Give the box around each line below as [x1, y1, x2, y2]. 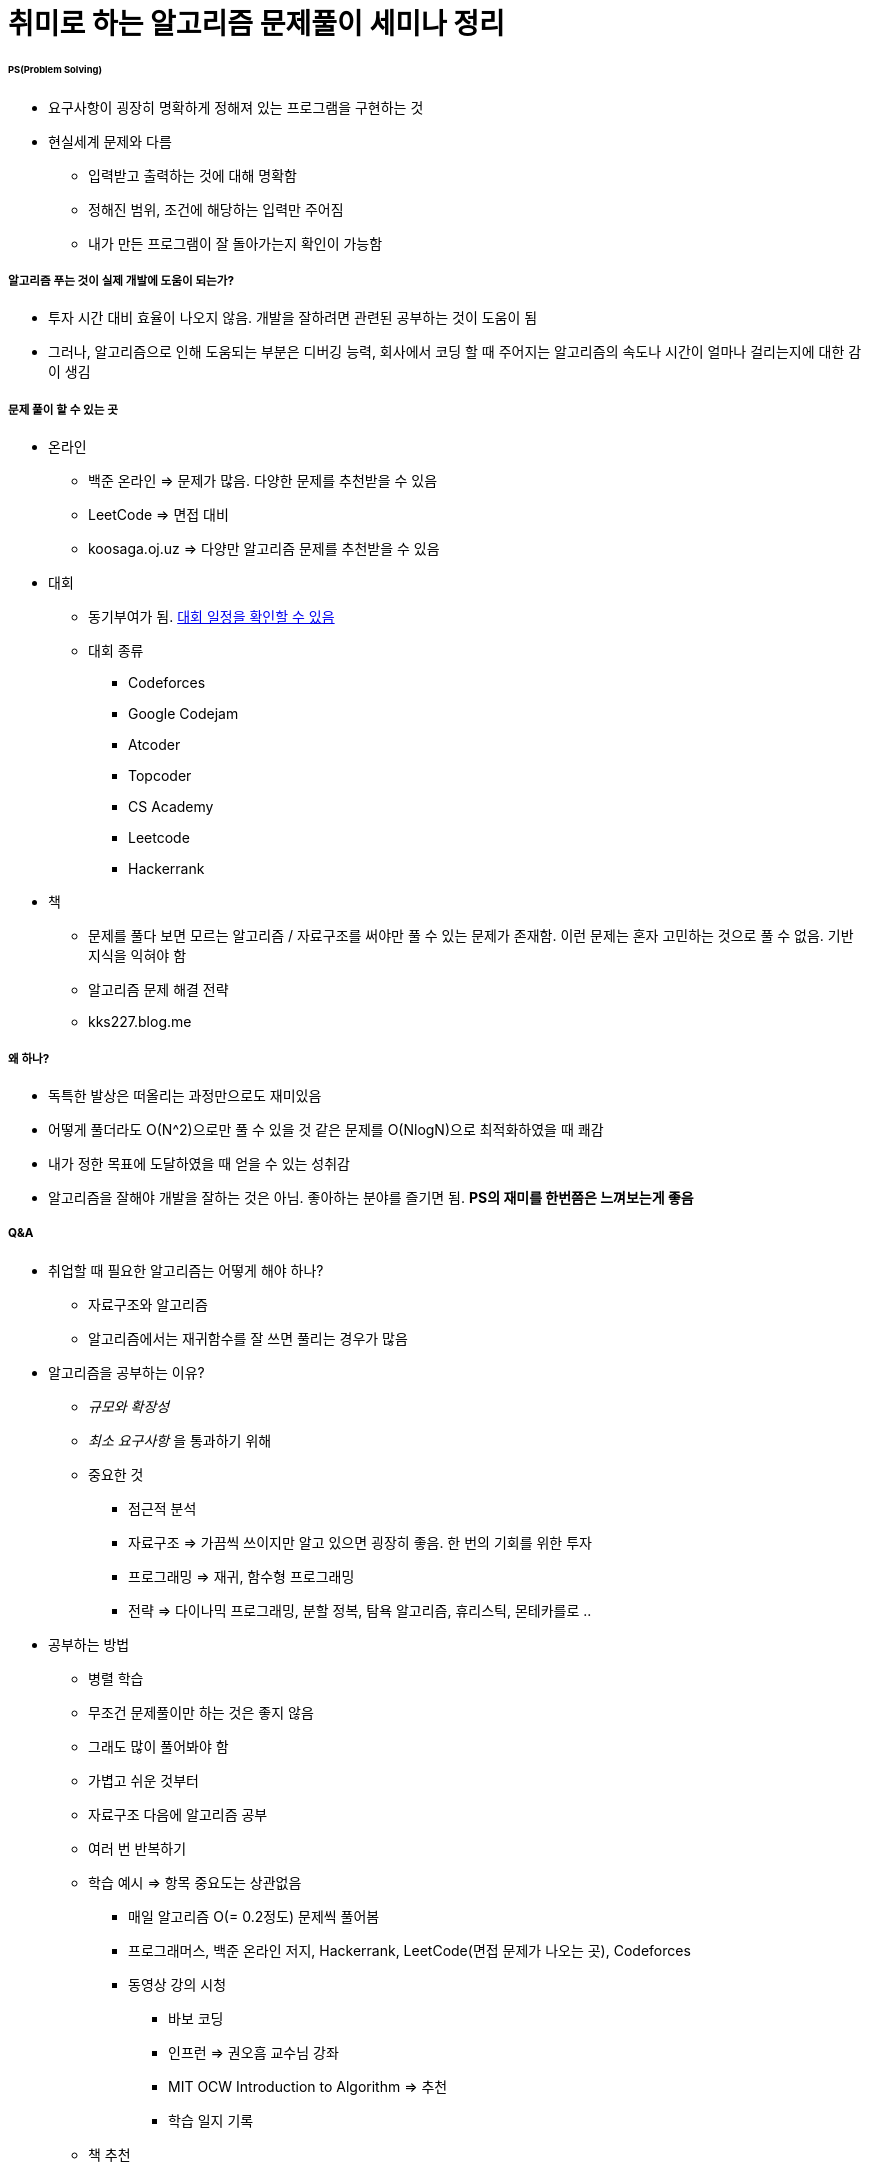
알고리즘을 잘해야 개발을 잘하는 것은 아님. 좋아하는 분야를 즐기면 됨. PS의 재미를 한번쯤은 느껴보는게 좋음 [48, 1189, 694, 1207]
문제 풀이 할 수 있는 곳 [8, 402, 118, 417]
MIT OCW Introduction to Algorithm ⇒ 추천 [168, 2077, 448, 2095]
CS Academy [128, 798, 214, 816]
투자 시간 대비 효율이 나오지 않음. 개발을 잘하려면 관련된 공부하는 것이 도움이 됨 [48, 309, 538, 327]
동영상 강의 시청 [128, 1975, 227, 1993]
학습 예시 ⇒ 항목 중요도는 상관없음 [88, 1873, 302, 1891]
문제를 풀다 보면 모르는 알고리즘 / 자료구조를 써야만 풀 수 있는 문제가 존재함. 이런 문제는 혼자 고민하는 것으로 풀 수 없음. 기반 [88, 927, 854, 945]
